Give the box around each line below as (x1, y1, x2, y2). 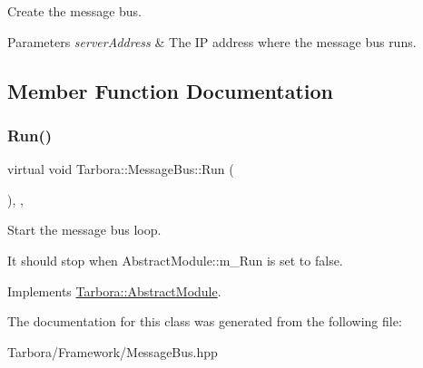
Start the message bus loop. (7, 220, 162, 239)
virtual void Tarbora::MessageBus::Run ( (7, 160, 234, 179)
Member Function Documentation (7, 76, 334, 104)
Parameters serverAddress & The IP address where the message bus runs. (7, 32, 417, 51)
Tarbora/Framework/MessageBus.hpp (7, 342, 218, 361)
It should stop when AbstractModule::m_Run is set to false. (7, 250, 343, 269)
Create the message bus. (7, 2, 143, 20)
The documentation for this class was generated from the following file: (7, 312, 402, 331)
